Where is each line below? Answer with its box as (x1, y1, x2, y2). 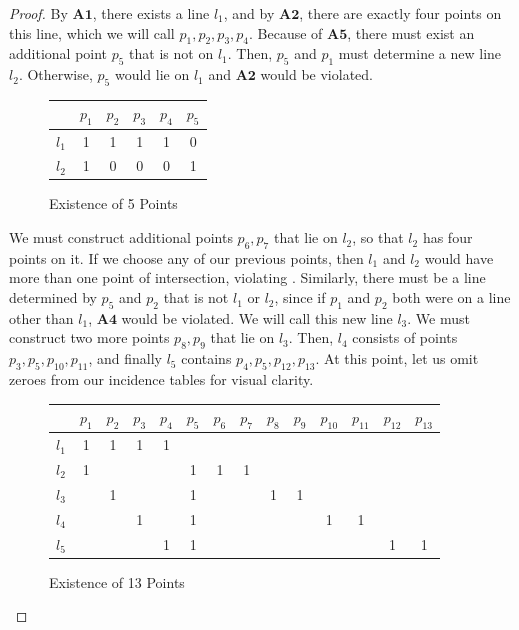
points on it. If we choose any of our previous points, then (9, 247, 364, 268)
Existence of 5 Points (49, 193, 178, 214)
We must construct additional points (9, 227, 233, 248)
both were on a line (392, 287, 511, 308)
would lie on (114, 64, 190, 85)
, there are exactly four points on (299, 3, 502, 23)
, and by (223, 3, 275, 23)
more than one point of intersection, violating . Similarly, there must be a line (9, 267, 486, 288)
